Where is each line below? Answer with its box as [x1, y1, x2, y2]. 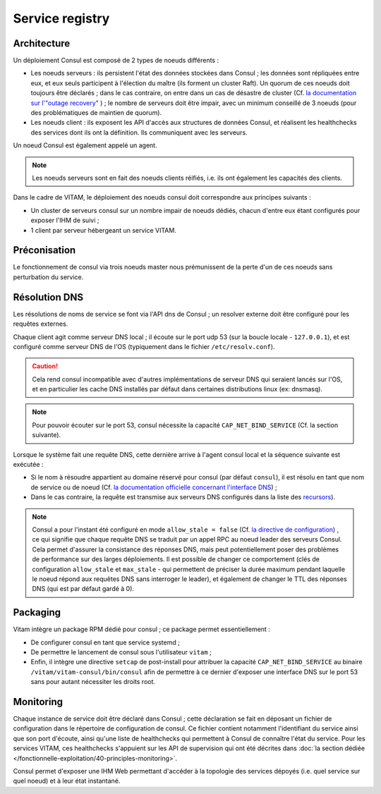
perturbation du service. [13, 272, 84, 281]
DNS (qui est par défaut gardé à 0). [32, 585, 134, 593]
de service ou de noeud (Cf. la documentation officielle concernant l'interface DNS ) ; [30, 483, 278, 491]
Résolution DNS [13, 291, 84, 303]
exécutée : [13, 460, 44, 469]
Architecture [13, 37, 71, 49]
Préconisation [13, 244, 76, 257]
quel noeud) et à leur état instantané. [13, 776, 121, 786]
